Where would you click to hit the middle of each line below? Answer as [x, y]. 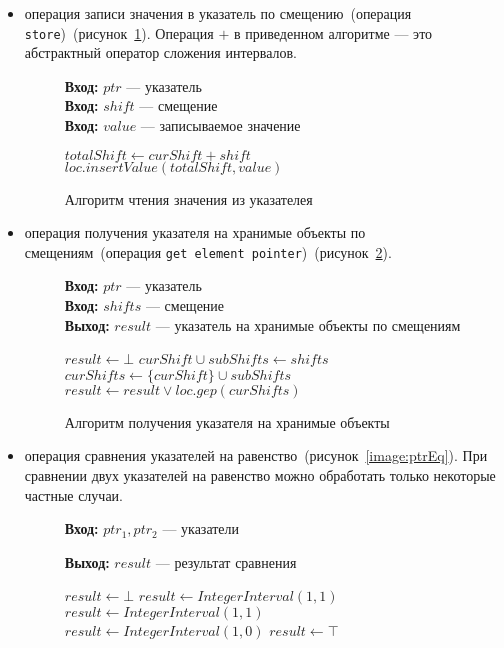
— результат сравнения [226, 561]
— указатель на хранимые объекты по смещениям [308, 324]
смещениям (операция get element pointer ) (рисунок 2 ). [208, 251]
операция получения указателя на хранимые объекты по [195, 232]
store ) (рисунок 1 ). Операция [119, 32]
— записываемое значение [220, 125]
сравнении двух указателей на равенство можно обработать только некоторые [260, 475]
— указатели [201, 528]
